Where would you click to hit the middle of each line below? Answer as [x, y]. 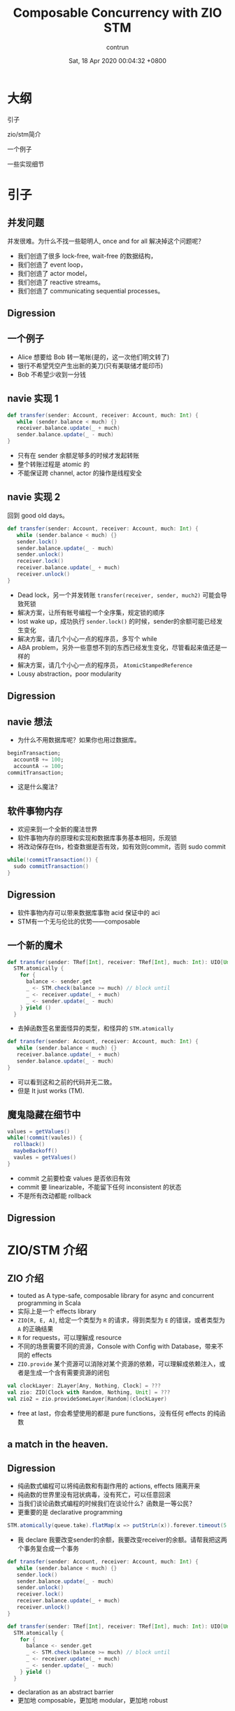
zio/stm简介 [24, 134]
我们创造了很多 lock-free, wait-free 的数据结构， [87, 256]
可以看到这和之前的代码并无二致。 [66, 1082]
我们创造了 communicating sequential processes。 [91, 291]
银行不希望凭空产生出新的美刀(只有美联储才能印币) [90, 365]
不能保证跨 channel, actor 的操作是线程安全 [79, 473]
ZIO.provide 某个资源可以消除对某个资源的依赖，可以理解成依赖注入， [118, 1364]
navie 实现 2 [34, 497]
